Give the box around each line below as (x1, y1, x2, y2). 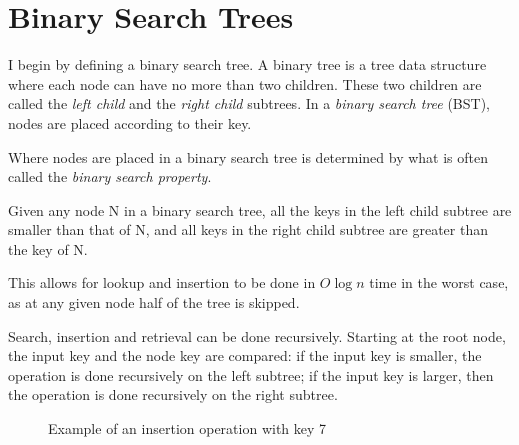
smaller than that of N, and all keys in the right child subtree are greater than (8, 219, 488, 240)
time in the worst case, (369, 272, 509, 293)
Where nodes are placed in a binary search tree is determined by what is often (8, 146, 489, 167)
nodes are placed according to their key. (8, 112, 252, 133)
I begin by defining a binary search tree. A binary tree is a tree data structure (8, 54, 487, 75)
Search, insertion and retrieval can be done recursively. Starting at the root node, (8, 325, 506, 346)
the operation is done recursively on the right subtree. (8, 384, 338, 405)
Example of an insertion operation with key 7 (48, 418, 327, 439)
